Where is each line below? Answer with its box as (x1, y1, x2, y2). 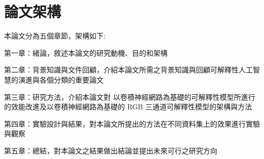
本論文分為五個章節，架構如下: (4, 30, 106, 41)
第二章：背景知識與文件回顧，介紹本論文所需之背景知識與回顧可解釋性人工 (4, 64, 253, 75)
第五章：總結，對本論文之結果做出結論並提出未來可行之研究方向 (4, 145, 217, 155)
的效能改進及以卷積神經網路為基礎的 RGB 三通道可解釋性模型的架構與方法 (4, 101, 252, 112)
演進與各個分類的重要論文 (18, 74, 104, 85)
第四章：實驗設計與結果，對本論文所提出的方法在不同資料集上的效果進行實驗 (4, 118, 260, 129)
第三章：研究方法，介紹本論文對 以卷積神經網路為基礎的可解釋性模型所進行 (4, 91, 255, 102)
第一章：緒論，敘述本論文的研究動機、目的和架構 (4, 47, 168, 58)
